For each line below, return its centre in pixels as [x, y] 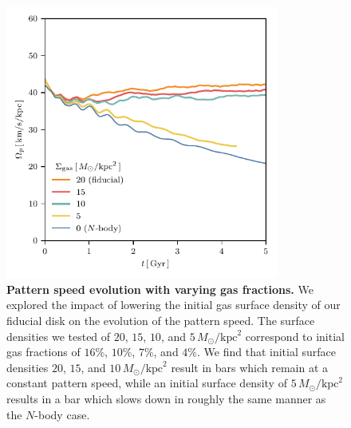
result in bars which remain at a [250, 367]
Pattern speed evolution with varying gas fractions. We [160, 289]
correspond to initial [295, 336]
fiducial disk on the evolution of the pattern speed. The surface [161, 320]
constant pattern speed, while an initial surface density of [147, 383]
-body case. [62, 414]
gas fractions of [43, 352]
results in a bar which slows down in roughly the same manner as [166, 398]
